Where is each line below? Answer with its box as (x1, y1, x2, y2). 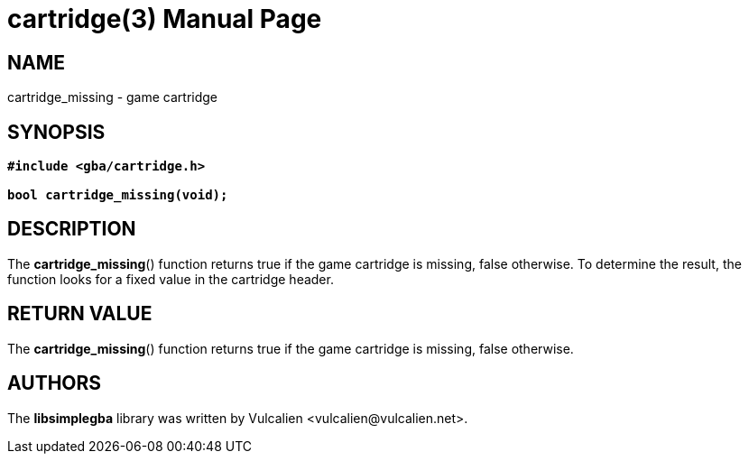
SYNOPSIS (7, 120, 106, 143)
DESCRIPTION (7, 217, 136, 241)
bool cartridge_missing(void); (7, 188, 228, 203)
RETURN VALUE (7, 302, 153, 326)
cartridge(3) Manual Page (7, 4, 322, 34)
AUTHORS (7, 372, 102, 395)
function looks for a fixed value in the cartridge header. (7, 271, 334, 287)
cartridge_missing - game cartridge (7, 89, 218, 106)
